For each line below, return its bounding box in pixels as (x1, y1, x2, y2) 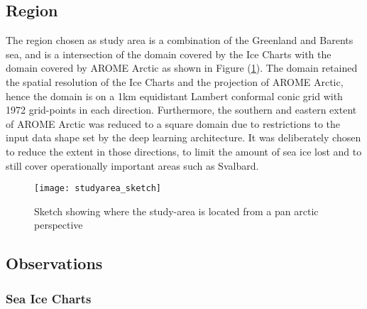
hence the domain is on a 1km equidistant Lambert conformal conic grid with (6, 88, 343, 103)
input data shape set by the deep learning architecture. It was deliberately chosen (6, 130, 361, 145)
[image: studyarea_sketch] (34, 183, 161, 194)
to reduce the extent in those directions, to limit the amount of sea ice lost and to (6, 143, 362, 158)
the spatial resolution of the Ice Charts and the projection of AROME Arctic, (6, 74, 344, 89)
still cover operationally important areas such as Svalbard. (6, 158, 259, 173)
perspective (34, 217, 83, 232)
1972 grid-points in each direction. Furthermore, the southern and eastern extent (6, 102, 357, 117)
